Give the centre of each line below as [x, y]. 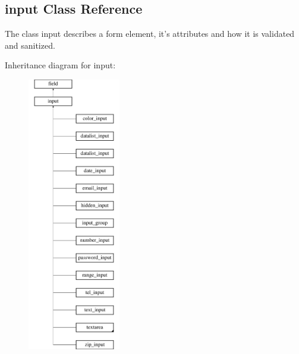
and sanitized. [30, 45]
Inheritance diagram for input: [60, 65]
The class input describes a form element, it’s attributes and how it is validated [150, 34]
